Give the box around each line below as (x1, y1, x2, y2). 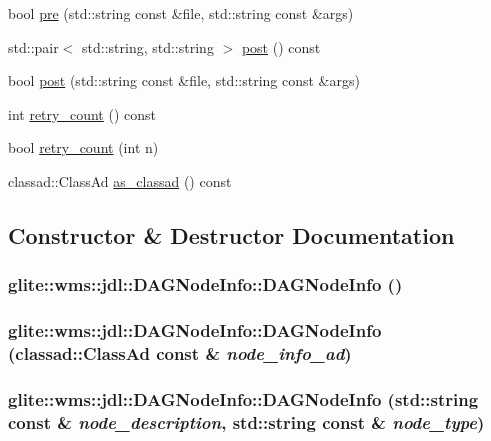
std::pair (8, 36, 59, 57)
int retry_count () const (8, 103, 156, 124)
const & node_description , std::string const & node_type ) (8, 409, 485, 434)
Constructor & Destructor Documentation (8, 219, 455, 250)
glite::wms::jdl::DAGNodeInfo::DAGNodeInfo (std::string (8, 386, 479, 411)
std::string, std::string (82, 36, 214, 57)
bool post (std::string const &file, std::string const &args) (8, 70, 360, 91)
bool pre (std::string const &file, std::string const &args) (8, 3, 354, 23)
